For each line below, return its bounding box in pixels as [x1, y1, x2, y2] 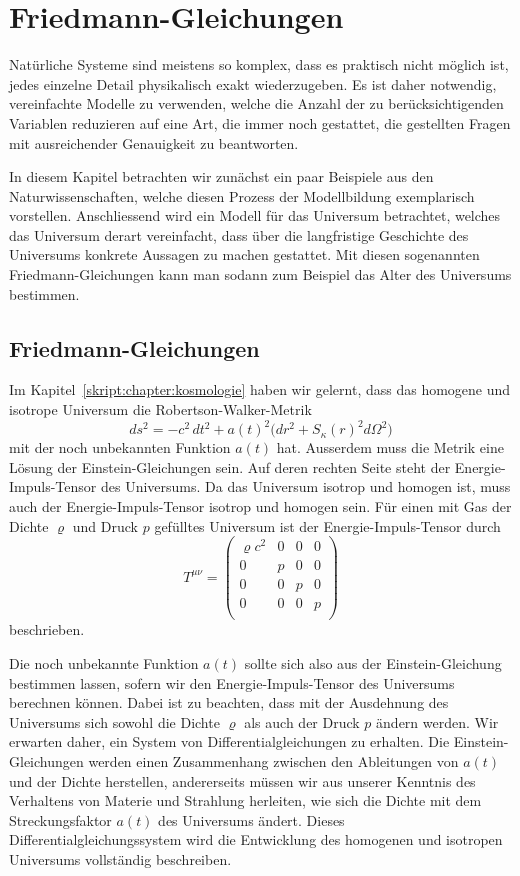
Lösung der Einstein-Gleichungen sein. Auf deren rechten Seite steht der [9, 456, 451, 477]
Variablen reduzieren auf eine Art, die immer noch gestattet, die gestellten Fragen [9, 112, 511, 133]
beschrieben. [9, 619, 85, 640]
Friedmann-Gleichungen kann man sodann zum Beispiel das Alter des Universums [9, 264, 512, 285]
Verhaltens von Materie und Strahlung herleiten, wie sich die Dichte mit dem [9, 790, 482, 811]
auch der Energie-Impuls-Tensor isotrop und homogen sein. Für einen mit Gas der [9, 495, 512, 516]
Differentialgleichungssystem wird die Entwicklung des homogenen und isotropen [9, 829, 503, 850]
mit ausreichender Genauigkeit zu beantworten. [9, 132, 299, 153]
